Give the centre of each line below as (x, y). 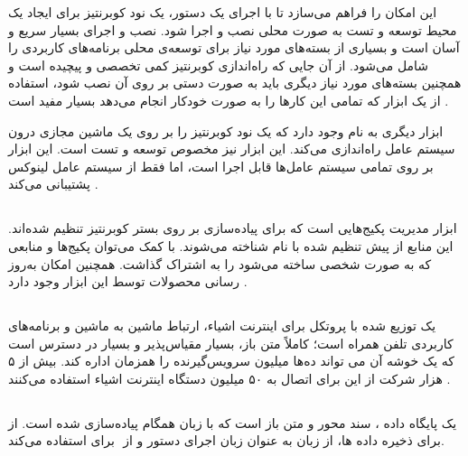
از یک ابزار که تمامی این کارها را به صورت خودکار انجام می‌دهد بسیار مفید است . (229, 100)
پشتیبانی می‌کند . (53, 184)
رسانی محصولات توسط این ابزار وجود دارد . (128, 281)
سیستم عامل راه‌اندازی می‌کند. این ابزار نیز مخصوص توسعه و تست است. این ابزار (232, 149)
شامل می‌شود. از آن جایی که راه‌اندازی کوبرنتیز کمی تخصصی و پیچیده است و (219, 65)
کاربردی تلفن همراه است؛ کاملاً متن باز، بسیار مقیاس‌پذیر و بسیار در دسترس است (231, 343)
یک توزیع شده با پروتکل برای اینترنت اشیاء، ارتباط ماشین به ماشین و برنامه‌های (222, 326)
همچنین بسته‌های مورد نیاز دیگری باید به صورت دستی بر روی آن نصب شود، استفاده (235, 83)
